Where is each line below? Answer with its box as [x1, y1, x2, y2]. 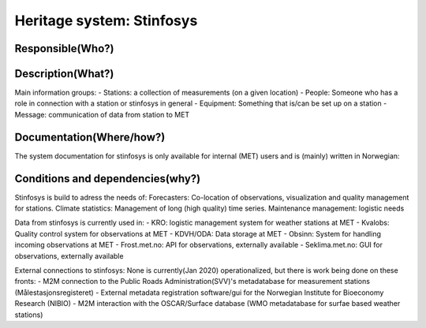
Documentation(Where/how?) [14, 130, 166, 143]
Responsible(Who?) [14, 42, 114, 55]
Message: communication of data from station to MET [14, 110, 190, 119]
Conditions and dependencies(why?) [14, 172, 201, 185]
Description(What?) [14, 67, 114, 80]
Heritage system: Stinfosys [14, 12, 198, 29]
